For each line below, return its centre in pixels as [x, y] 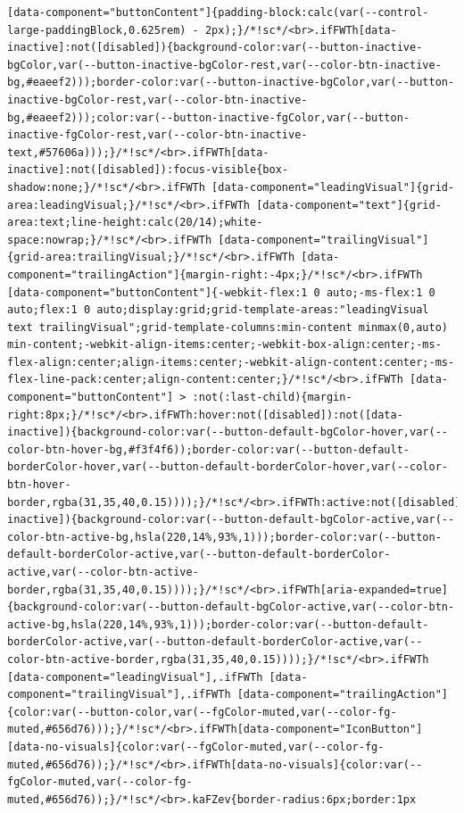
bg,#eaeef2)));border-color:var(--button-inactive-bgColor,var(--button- [231, 83]
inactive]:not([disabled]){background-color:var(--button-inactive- [215, 48]
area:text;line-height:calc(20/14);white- [135, 223]
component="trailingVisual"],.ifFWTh [119, 695]
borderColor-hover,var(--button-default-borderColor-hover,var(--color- [228, 467]
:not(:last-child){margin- [272, 398]
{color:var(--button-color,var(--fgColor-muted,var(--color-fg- [202, 712]
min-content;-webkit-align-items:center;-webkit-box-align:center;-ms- [224, 345]
